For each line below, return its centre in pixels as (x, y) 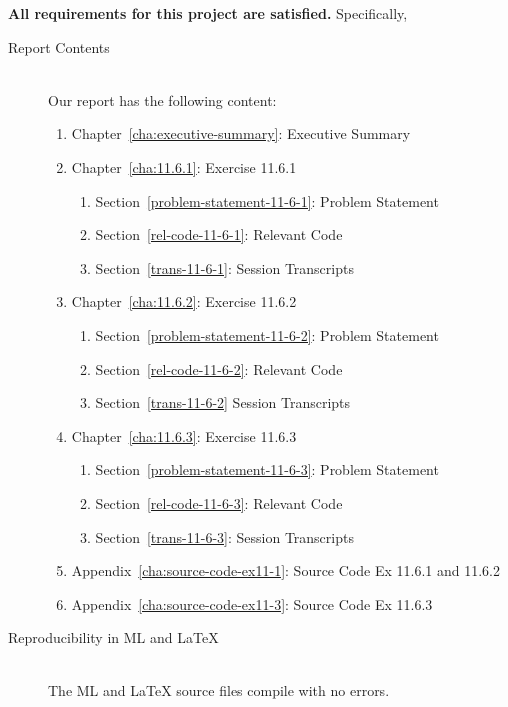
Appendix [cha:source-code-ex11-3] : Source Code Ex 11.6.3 (252, 603)
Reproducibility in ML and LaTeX (113, 637)
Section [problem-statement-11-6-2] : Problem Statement (267, 334)
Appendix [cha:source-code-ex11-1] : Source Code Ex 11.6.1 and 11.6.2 (285, 570)
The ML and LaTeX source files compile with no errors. (219, 690)
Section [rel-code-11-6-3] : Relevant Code (219, 502)
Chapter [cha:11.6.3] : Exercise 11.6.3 (184, 435)
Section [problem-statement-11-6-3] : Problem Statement (267, 469)
